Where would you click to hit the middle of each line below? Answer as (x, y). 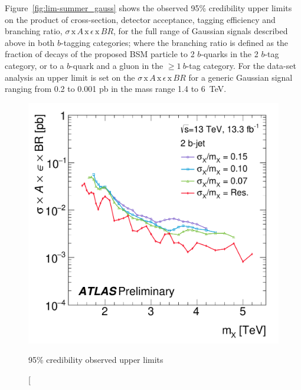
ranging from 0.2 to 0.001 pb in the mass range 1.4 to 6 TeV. (116, 89)
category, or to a (35, 65)
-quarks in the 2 (230, 54)
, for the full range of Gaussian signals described (201, 31)
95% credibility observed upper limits (96, 360)
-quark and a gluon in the (117, 65)
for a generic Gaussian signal (241, 77)
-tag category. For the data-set (241, 65)
